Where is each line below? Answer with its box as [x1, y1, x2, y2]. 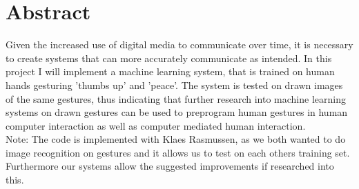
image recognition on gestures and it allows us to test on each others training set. [6, 145, 350, 159]
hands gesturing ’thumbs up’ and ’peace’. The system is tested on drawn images [6, 77, 343, 92]
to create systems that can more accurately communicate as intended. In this [6, 50, 332, 65]
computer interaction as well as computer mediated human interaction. [6, 118, 306, 132]
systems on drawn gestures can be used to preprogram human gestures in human [6, 105, 348, 119]
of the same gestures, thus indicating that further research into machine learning [6, 91, 346, 106]
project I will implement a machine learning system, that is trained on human [6, 64, 335, 79]
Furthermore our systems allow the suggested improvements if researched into [6, 159, 334, 173]
